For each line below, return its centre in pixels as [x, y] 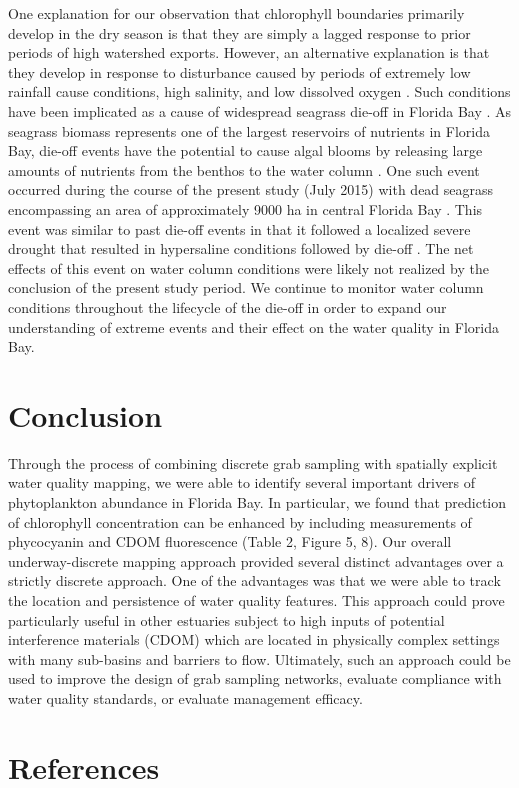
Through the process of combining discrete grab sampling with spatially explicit [253, 462]
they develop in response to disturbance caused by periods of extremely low [239, 71]
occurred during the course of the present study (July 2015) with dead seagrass [251, 189]
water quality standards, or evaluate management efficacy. [185, 697]
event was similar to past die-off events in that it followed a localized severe [239, 228]
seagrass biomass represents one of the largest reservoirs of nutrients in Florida [249, 130]
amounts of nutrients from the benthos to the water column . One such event [244, 169]
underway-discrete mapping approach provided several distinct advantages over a [256, 560]
